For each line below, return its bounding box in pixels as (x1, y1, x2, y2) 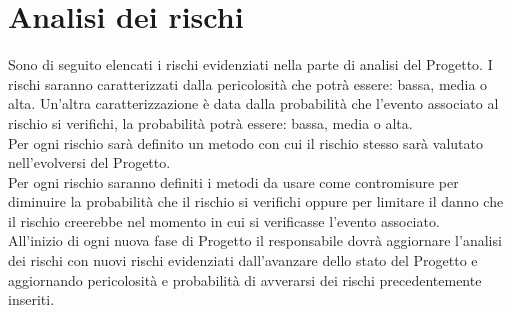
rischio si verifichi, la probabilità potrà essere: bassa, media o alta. (8, 112, 413, 133)
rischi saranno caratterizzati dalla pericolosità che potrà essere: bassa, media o (8, 73, 488, 94)
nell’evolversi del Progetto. (8, 152, 171, 173)
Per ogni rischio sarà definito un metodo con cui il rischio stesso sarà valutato (8, 132, 483, 153)
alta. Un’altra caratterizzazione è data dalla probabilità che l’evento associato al (8, 93, 499, 114)
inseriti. (8, 289, 55, 310)
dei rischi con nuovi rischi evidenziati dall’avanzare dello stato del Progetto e (8, 250, 478, 271)
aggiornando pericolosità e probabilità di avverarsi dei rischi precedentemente (8, 269, 482, 290)
